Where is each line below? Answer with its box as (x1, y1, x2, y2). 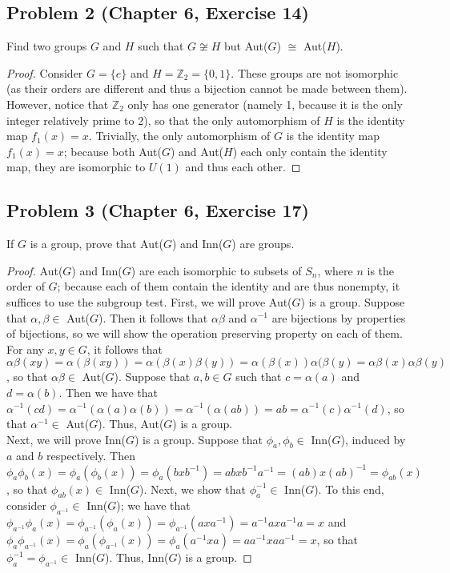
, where (317, 262, 353, 278)
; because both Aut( (63, 142, 162, 159)
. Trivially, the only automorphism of (88, 127, 271, 144)
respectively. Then (46, 447, 135, 464)
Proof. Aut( (6, 262, 63, 278)
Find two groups (6, 38, 87, 54)
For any (6, 340, 44, 357)
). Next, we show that (139, 480, 246, 497)
